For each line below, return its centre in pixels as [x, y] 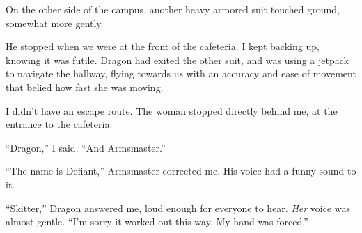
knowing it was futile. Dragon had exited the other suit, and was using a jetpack [177, 59]
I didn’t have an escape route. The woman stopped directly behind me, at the [172, 110]
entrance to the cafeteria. [59, 124]
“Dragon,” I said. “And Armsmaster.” [86, 147]
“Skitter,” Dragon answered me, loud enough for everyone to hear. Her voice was [178, 208]
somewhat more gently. [55, 23]
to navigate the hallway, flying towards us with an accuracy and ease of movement [181, 73]
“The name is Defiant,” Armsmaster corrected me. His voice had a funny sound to [181, 171]
